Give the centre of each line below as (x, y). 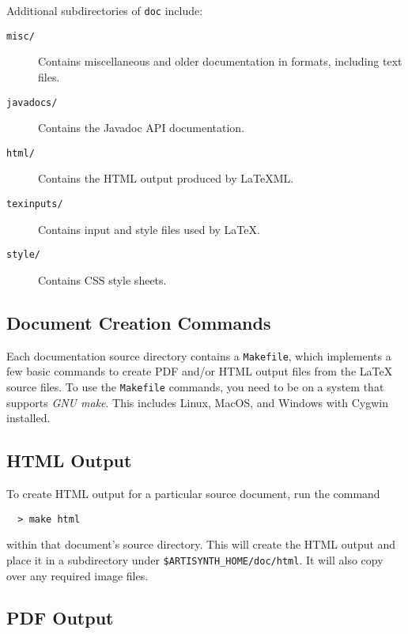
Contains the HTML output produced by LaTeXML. (166, 178)
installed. (28, 418)
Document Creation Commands (139, 322)
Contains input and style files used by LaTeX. (149, 229)
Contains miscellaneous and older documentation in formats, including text (220, 61)
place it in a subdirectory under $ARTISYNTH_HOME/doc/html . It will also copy (195, 559)
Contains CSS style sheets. (102, 279)
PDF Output (60, 618)
